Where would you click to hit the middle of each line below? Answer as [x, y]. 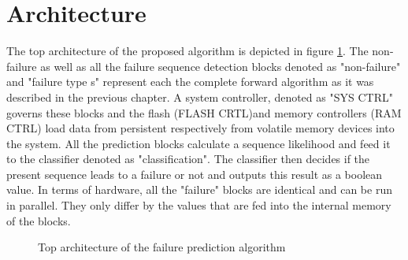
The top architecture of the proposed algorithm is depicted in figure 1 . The [187, 51]
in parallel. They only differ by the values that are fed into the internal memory [199, 205]
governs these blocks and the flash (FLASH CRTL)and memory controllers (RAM [204, 112]
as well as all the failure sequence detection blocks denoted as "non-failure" [221, 66]
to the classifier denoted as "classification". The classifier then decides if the [188, 159]
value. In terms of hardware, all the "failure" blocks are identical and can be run [199, 189]
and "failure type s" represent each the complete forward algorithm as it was [190, 82]
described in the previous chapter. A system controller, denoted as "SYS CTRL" [200, 97]
